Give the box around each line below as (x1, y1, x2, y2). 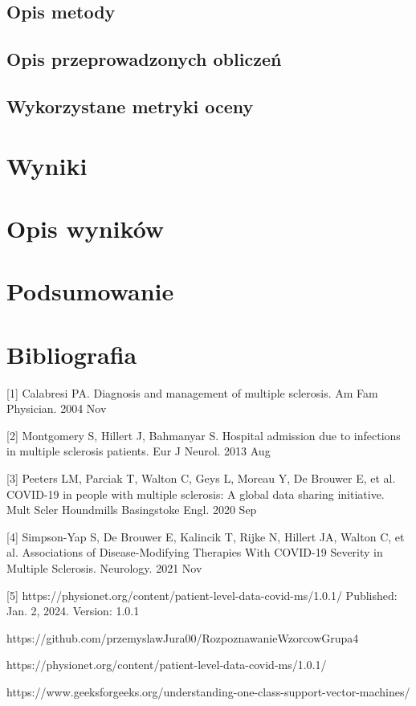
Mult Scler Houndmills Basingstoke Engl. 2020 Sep (6, 501, 257, 518)
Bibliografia (6, 337, 137, 370)
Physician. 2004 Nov (6, 400, 107, 417)
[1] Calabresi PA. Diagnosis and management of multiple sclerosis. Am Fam (6, 384, 378, 401)
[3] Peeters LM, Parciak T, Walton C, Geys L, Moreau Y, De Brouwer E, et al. (6, 469, 396, 486)
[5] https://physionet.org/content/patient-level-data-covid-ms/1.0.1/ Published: (6, 586, 398, 603)
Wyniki (6, 149, 88, 182)
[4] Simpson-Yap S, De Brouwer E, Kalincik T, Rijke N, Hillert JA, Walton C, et (6, 528, 405, 545)
